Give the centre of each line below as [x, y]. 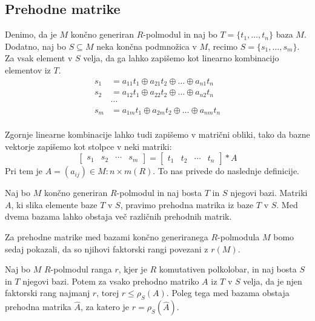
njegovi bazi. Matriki [269, 193]
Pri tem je [24, 171]
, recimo [223, 46]
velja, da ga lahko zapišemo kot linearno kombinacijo [181, 58]
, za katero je [105, 307]
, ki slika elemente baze [54, 204]
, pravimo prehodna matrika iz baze [187, 204]
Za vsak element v [39, 58]
